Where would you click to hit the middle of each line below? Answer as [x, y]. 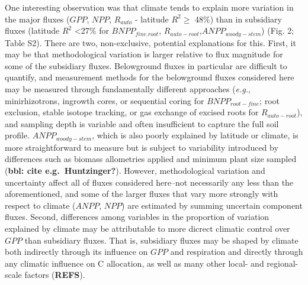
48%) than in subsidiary [238, 19]
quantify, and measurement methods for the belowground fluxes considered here [150, 77]
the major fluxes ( [37, 19]
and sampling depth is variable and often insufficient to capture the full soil [142, 123]
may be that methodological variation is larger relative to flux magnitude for [144, 54]
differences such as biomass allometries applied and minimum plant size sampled [151, 159]
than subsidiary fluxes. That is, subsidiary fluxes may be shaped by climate [161, 240]
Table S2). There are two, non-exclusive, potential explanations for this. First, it [150, 42]
